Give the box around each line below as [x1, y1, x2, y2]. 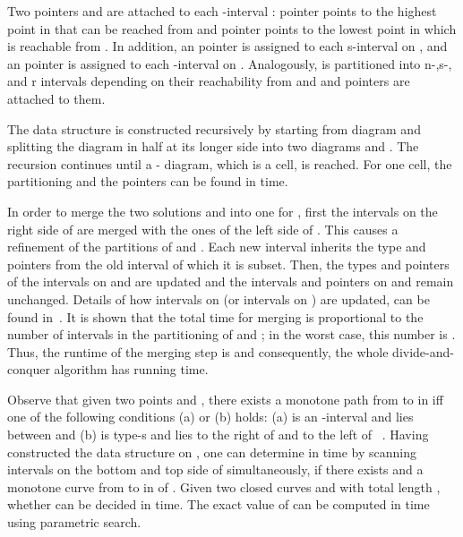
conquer [7, 360, 50, 379]
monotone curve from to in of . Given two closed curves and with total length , [7, 477, 441, 496]
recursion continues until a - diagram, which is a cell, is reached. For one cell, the [7, 154, 452, 173]
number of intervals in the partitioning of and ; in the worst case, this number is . [7, 325, 456, 344]
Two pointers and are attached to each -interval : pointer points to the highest [7, 2, 437, 20]
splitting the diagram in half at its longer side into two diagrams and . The [7, 137, 419, 156]
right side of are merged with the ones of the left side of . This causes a [7, 219, 399, 238]
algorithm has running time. [54, 360, 209, 379]
